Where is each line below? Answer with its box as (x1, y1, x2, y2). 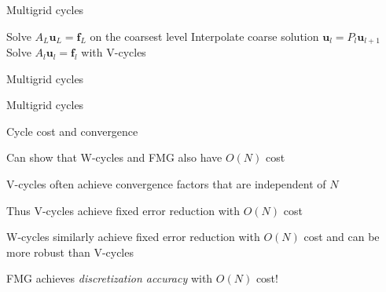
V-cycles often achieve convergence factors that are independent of (6, 176, 326, 192)
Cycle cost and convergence (6, 122, 138, 139)
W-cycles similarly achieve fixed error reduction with (6, 228, 260, 245)
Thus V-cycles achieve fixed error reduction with (6, 202, 241, 218)
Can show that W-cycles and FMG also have (6, 149, 222, 166)
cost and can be (303, 228, 380, 245)
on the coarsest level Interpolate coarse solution (90, 27, 319, 44)
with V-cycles (81, 44, 146, 60)
